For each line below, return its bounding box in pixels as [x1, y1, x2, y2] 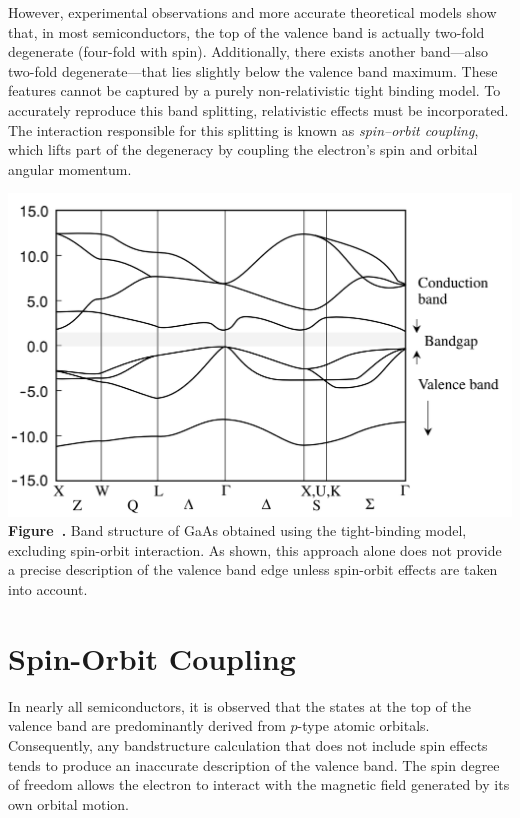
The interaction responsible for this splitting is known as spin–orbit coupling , [8, 119, 479, 140]
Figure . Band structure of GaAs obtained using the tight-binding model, [8, 520, 467, 541]
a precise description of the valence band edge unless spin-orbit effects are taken [8, 559, 498, 580]
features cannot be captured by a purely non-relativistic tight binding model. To [8, 80, 501, 101]
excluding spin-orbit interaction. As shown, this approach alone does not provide [8, 539, 502, 560]
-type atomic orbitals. [297, 715, 430, 736]
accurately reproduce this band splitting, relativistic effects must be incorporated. [8, 99, 509, 120]
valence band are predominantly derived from [8, 715, 286, 736]
